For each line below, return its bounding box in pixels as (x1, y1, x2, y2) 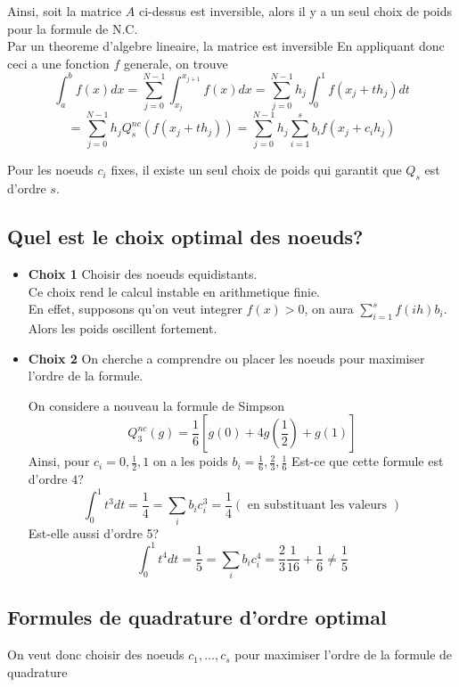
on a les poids (152, 452, 228, 470)
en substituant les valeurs (247, 499, 388, 512)
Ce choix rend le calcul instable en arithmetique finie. (28, 282, 321, 300)
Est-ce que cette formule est (291, 452, 444, 470)
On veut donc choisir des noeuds (7, 645, 184, 664)
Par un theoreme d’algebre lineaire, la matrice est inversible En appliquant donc (7, 37, 445, 55)
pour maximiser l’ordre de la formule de (234, 645, 453, 664)
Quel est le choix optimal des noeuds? (7, 223, 364, 250)
